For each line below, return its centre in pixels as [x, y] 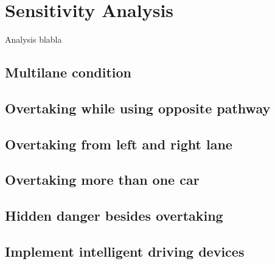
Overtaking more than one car [102, 180]
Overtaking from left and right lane [119, 144]
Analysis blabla [33, 39]
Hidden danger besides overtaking [114, 216]
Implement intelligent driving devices [125, 252]
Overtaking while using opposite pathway [138, 108]
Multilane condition [68, 72]
